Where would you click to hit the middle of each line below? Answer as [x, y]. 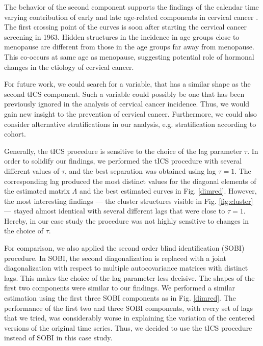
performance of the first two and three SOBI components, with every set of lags [128, 308]
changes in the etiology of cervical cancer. [69, 66]
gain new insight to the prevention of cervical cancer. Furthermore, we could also [130, 113]
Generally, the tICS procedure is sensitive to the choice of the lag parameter [123, 151]
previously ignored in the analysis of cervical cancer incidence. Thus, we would [127, 104]
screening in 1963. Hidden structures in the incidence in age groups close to [122, 36]
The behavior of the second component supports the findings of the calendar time [131, 7]
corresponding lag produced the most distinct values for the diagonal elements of [130, 181]
